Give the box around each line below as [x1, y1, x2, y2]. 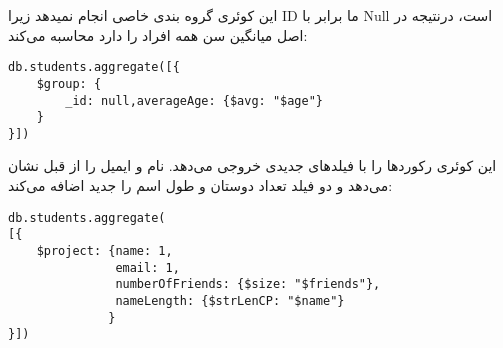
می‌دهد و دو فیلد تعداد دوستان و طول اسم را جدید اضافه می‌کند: [8, 175, 393, 196]
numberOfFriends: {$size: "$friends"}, [115, 277, 381, 292]
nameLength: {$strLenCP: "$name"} [115, 293, 345, 308]
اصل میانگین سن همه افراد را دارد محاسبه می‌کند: [8, 24, 308, 45]
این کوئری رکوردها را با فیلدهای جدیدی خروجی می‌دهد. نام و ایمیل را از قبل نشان [8, 155, 497, 176]
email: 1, [115, 260, 180, 275]
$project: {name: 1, [36, 243, 173, 258]
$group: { [36, 76, 102, 91]
